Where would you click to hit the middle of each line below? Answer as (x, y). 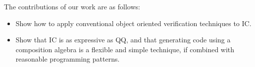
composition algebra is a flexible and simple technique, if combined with (125, 49)
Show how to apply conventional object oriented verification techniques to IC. (133, 23)
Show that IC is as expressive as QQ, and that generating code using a (123, 40)
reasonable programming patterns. (68, 59)
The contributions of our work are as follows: (72, 6)
